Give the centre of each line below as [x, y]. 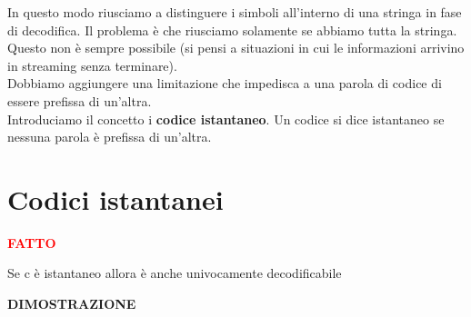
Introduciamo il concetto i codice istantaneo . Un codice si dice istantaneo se [226, 119]
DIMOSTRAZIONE [72, 304]
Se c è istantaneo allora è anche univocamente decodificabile [175, 273]
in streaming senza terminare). [92, 65]
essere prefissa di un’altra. [80, 100]
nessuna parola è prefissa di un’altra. [110, 137]
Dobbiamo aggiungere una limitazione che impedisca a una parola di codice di [225, 83]
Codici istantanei [115, 198]
